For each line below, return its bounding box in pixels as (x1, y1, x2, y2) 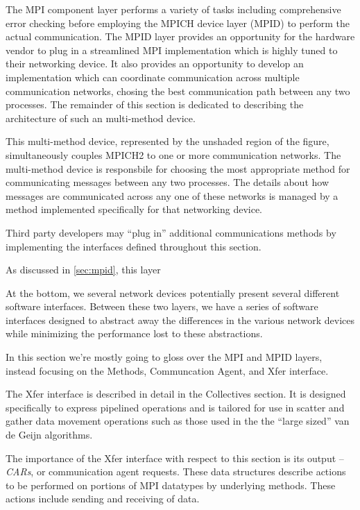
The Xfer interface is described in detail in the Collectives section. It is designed (6, 386, 346, 401)
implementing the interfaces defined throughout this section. (6, 239, 262, 253)
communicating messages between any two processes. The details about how (6, 175, 329, 189)
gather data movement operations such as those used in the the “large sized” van (6, 414, 350, 428)
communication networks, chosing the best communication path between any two (6, 83, 350, 98)
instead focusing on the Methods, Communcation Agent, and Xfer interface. (6, 363, 329, 377)
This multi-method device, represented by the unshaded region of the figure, (6, 134, 329, 148)
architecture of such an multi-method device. (6, 110, 196, 125)
